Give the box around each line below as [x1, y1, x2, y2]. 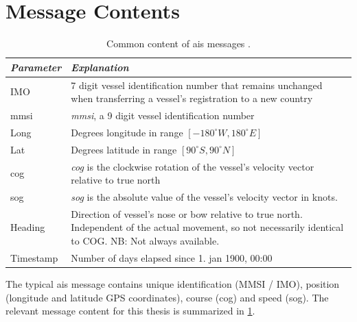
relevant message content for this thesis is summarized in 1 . [5, 304, 255, 318]
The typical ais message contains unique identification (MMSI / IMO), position [5, 276, 340, 290]
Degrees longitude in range [71, 125, 183, 139]
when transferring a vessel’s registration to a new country [71, 91, 313, 106]
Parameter [10, 60, 62, 74]
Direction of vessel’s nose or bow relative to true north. [71, 206, 303, 221]
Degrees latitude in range [71, 142, 177, 156]
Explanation [71, 60, 129, 74]
